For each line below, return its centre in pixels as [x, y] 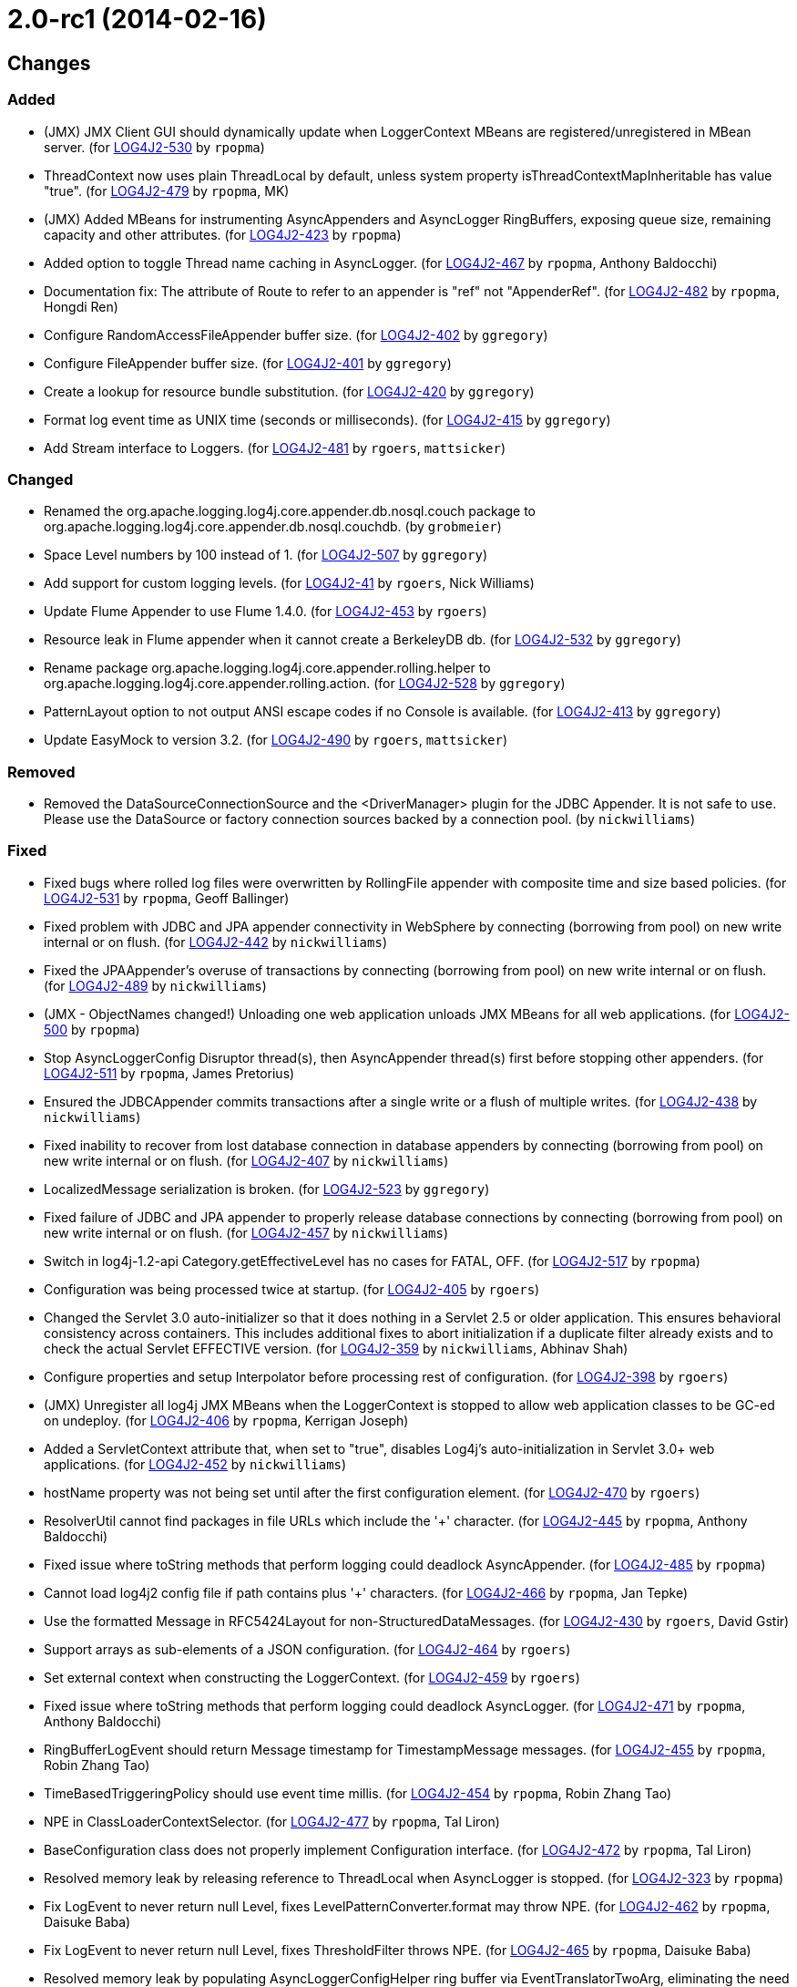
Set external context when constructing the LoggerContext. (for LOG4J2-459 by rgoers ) [312, 1677]
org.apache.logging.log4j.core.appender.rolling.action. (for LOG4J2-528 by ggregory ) [305, 684]
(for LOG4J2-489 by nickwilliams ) [155, 985]
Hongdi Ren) [81, 306]
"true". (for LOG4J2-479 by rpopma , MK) [167, 190]
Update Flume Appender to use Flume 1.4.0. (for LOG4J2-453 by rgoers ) [266, 612]
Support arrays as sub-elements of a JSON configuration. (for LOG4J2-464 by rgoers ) [307, 1649]
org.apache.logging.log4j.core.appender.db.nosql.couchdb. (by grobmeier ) [273, 527]
